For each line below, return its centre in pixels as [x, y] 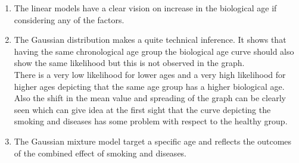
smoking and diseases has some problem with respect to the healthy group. [151, 121]
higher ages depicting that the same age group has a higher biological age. [149, 86]
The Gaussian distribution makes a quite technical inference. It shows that [150, 40]
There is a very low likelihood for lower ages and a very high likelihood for [150, 74]
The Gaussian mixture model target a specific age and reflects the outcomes [153, 141]
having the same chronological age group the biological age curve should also [154, 51]
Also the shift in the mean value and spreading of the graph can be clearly [150, 98]
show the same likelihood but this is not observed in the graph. [129, 63]
